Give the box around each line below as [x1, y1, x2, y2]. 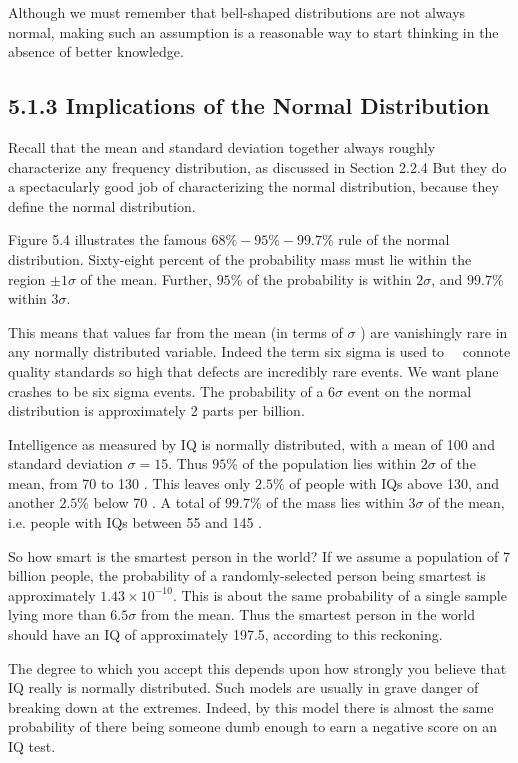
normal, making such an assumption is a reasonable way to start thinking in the [8, 21, 499, 42]
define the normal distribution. [8, 195, 196, 216]
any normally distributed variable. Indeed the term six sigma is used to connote [8, 341, 511, 362]
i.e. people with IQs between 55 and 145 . [8, 512, 263, 533]
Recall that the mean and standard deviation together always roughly [8, 136, 436, 157]
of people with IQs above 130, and [289, 472, 500, 493]
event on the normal [347, 380, 472, 401]
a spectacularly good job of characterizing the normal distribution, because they [8, 176, 499, 197]
